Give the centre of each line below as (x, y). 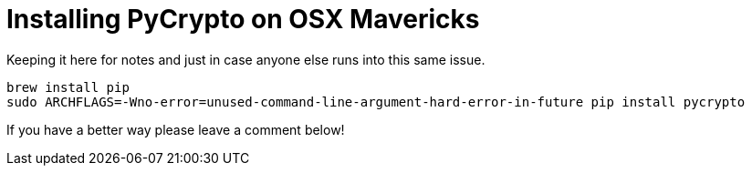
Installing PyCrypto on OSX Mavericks (243, 19)
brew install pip (68, 87)
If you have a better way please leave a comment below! (176, 129)
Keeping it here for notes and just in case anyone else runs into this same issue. (246, 59)
